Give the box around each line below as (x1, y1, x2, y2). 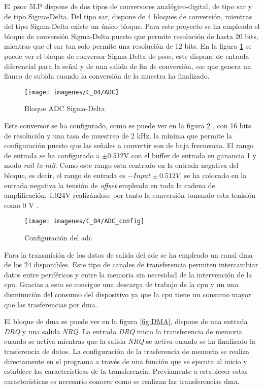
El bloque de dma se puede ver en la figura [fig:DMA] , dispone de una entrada (4, 316, 248, 327)
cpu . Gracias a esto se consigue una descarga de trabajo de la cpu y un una (4, 279, 239, 290)
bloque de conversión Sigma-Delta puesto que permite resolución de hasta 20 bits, (4, 30, 258, 41)
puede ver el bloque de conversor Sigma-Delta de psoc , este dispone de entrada (4, 50, 249, 61)
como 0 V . (4, 199, 39, 210)
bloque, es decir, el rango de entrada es (4, 169, 125, 180)
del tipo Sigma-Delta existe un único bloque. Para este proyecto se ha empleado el (4, 21, 260, 31)
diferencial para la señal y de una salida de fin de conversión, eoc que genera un (4, 60, 251, 71)
